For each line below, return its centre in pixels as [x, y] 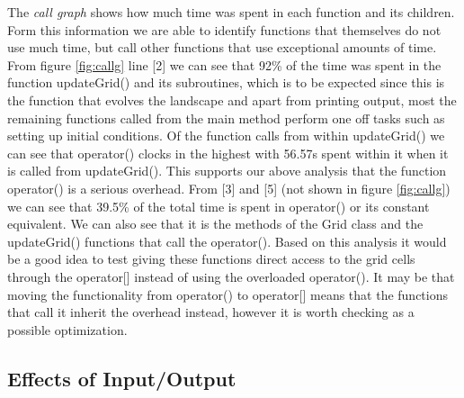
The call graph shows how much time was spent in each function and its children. [231, 12]
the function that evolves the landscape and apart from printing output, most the [232, 99]
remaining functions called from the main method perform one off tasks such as [226, 118]
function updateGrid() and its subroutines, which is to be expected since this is [226, 82]
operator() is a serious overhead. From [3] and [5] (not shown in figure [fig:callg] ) [229, 188]
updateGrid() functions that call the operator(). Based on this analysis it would [227, 241]
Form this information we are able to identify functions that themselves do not [224, 29]
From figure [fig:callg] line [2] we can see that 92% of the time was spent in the [224, 64]
